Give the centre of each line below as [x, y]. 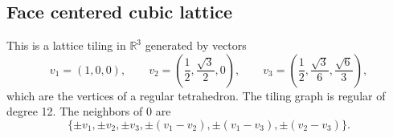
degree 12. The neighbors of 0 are [89, 111]
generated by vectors [196, 45]
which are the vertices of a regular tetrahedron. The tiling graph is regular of [196, 95]
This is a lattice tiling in [66, 45]
